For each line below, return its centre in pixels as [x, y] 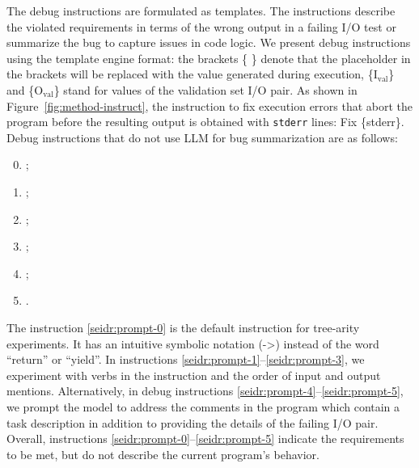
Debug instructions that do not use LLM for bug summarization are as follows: [202, 137]
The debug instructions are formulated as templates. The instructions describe [201, 11]
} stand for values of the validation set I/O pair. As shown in [205, 89]
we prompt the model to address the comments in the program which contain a [203, 406]
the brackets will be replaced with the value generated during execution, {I [192, 74]
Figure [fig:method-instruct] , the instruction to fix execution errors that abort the [210, 105]
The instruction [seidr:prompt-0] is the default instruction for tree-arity [183, 327]
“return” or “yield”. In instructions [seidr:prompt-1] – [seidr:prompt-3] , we [186, 359]
